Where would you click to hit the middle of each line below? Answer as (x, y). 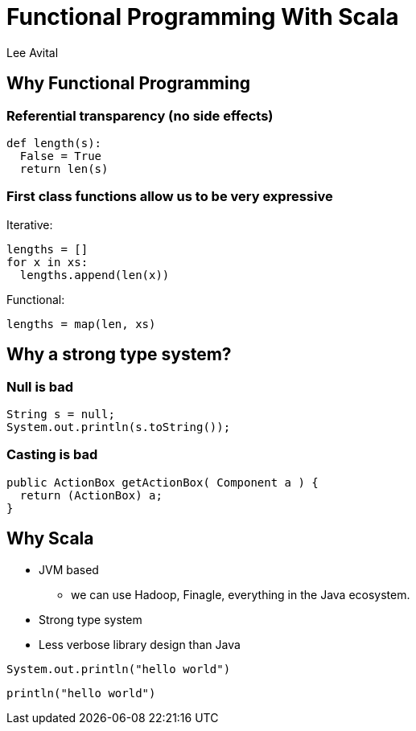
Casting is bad (52, 455)
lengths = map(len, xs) (81, 324)
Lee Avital (33, 52)
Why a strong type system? (119, 355)
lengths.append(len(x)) (95, 275)
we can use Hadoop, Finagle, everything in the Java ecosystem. (241, 594)
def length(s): (54, 143)
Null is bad (40, 386)
